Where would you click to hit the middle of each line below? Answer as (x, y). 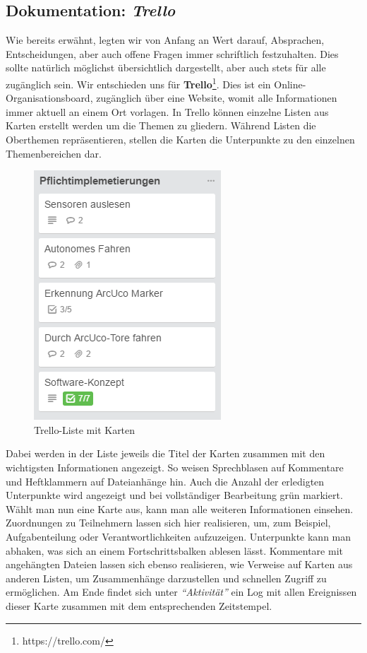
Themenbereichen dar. (54, 153)
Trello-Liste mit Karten (85, 429)
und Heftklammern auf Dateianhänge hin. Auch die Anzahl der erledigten (165, 481)
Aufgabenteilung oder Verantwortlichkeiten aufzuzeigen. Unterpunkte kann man (179, 536)
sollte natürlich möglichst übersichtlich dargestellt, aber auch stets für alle (166, 67)
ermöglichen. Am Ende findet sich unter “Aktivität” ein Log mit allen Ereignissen (181, 592)
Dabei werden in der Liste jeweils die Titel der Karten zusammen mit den (166, 453)
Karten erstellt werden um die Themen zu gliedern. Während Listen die (161, 125)
